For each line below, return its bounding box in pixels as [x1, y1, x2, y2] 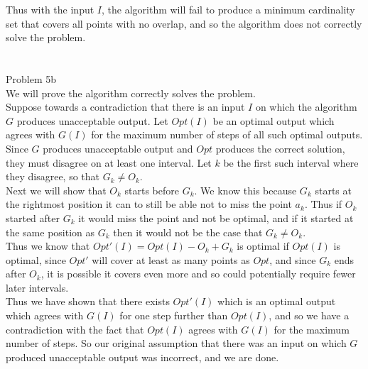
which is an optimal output [217, 294, 336, 309]
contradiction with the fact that [6, 321, 144, 336]
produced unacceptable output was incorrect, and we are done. [6, 349, 279, 364]
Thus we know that [6, 238, 90, 253]
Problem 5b [6, 71, 57, 86]
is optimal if [237, 238, 289, 253]
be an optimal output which [212, 113, 335, 128]
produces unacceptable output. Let [16, 113, 168, 128]
